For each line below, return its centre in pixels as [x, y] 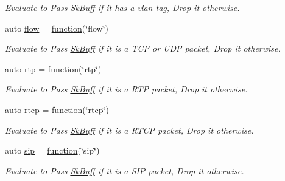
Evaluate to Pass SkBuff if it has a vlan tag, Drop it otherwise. [122, 7]
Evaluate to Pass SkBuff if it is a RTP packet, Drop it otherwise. [126, 89]
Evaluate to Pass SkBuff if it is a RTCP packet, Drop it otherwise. [129, 130]
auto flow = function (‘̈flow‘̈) [57, 28]
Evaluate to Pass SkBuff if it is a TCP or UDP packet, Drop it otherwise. [143, 48]
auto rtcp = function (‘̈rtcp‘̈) [57, 109]
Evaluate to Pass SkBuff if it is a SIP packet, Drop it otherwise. [125, 170]
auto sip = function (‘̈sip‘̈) [52, 150]
